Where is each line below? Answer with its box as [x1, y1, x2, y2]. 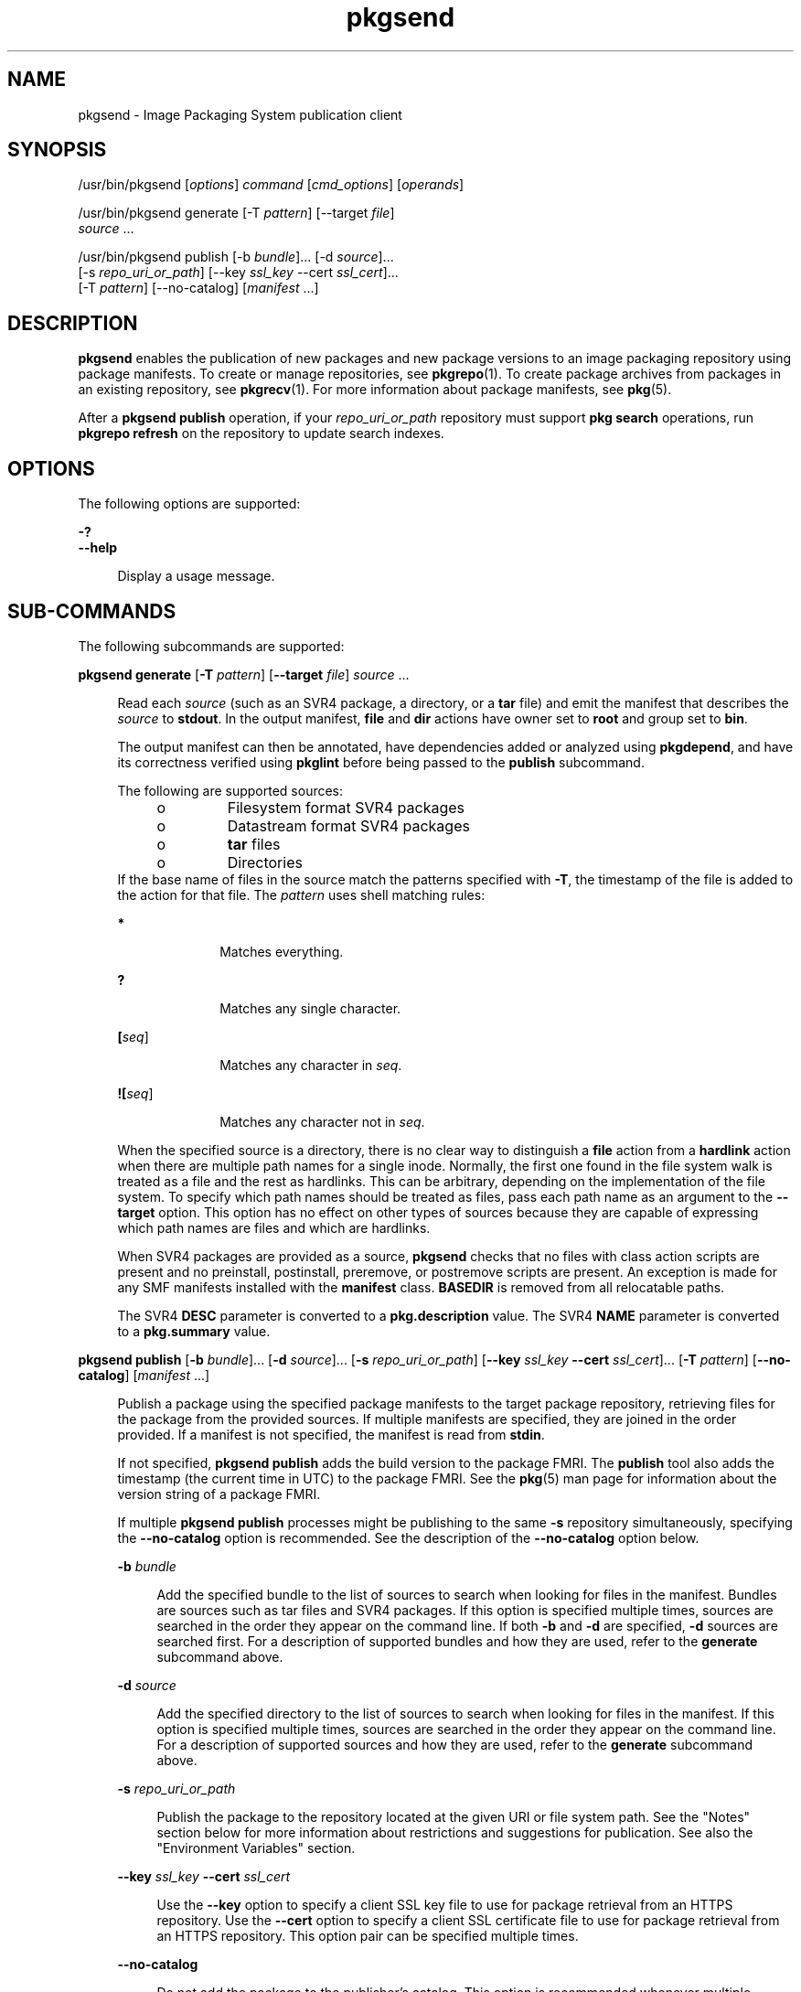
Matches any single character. [219, 1000, 401, 1016]
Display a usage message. [117, 568, 275, 584]
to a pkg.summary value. [117, 1323, 271, 1339]
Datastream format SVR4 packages [227, 816, 470, 835]
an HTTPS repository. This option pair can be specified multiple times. [156, 1927, 579, 1944]
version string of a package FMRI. [117, 1485, 321, 1502]
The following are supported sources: [117, 782, 344, 798]
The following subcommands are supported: [78, 637, 345, 654]
